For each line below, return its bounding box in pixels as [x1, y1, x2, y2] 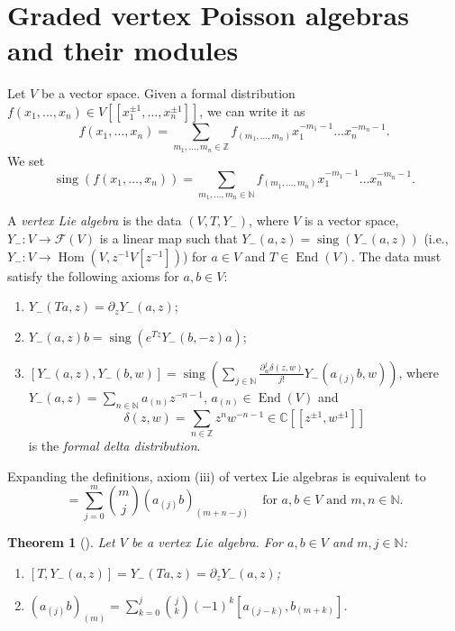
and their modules [7, 32, 239, 69]
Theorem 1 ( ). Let [7, 533, 115, 552]
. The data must [350, 246, 441, 265]
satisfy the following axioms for [7, 266, 179, 285]
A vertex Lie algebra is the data [7, 211, 182, 230]
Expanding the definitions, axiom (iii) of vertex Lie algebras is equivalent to [7, 466, 426, 485]
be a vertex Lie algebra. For [131, 533, 283, 552]
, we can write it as [199, 101, 305, 120]
